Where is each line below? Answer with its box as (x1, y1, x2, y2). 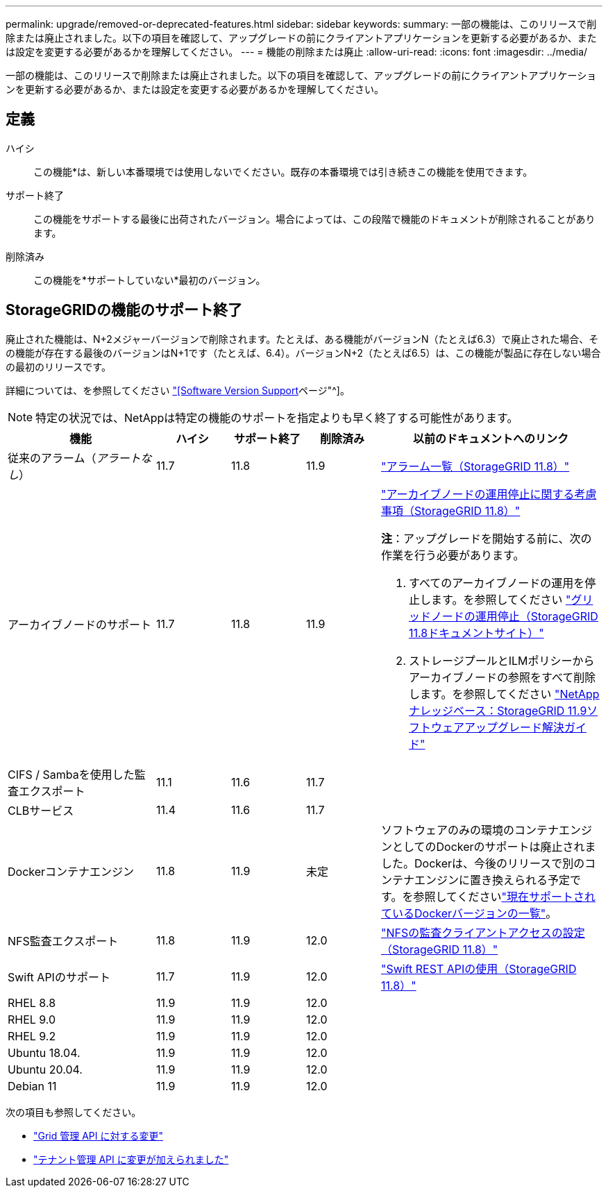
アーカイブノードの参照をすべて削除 (409, 670, 596, 684)
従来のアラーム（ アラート (8, 450, 141, 465)
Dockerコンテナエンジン (8, 864, 135, 879)
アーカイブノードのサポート (8, 617, 152, 632)
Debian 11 (8, 1078, 57, 1093)
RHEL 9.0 (8, 1012, 56, 1026)
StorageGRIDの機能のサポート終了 (6, 301, 242, 319)
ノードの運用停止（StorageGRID (430, 609, 598, 623)
